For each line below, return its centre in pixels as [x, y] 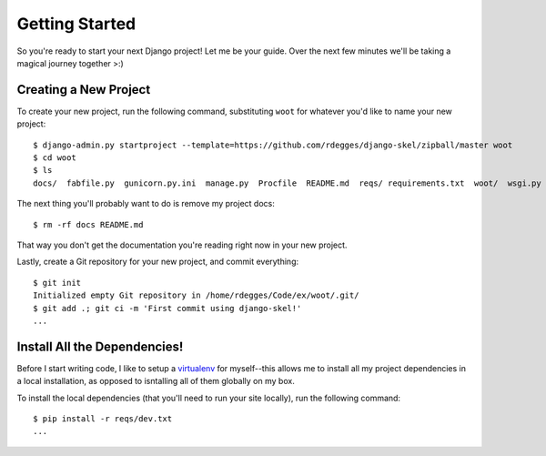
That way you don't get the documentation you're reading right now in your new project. [182, 245]
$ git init [57, 283]
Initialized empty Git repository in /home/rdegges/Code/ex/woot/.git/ [196, 295]
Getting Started [76, 24]
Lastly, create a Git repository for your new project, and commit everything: [158, 262]
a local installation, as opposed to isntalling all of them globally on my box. [156, 381]
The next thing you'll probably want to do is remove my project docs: [146, 204]
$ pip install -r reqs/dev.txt [103, 419]
